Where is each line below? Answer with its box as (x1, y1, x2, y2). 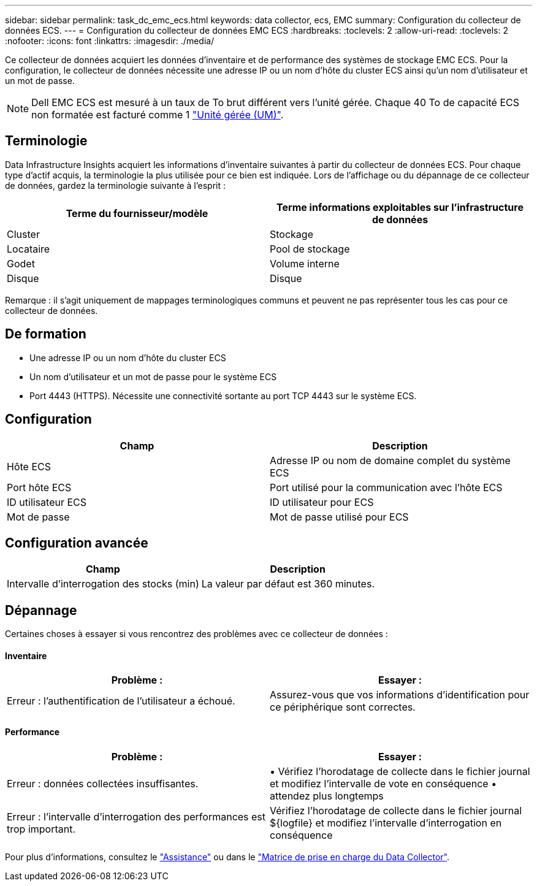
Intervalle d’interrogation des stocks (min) (7, 578, 199, 590)
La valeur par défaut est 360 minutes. (201, 578, 375, 590)
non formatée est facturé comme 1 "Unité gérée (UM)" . (31, 109, 284, 121)
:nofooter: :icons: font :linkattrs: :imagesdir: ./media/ (5, 36, 215, 46)
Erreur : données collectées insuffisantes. (7, 777, 199, 790)
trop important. (7, 822, 76, 835)
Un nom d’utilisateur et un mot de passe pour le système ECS (29, 371, 277, 382)
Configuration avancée (5, 535, 148, 551)
